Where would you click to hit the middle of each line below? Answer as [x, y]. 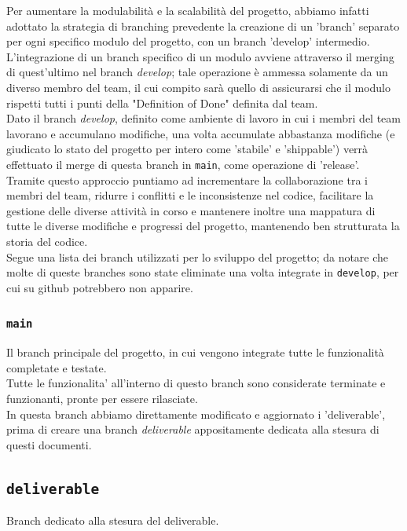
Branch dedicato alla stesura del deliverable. [113, 520]
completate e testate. [57, 367]
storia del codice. [47, 241]
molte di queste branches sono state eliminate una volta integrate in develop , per [203, 272]
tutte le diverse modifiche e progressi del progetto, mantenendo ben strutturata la [203, 226]
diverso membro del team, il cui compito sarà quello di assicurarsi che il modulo [198, 87]
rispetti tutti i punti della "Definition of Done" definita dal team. [162, 103]
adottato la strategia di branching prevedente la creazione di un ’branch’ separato [203, 26]
